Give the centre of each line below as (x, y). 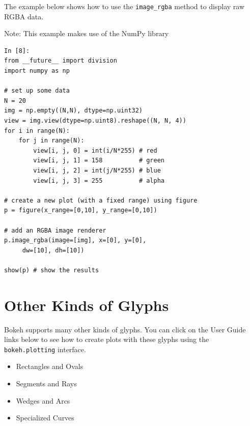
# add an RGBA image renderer (55, 230)
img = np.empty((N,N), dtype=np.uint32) (74, 111)
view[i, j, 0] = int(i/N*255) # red (95, 150)
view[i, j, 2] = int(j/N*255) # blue (97, 170)
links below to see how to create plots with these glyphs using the (107, 339)
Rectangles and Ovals (50, 366)
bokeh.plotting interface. (45, 349)
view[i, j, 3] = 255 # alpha (99, 180)
